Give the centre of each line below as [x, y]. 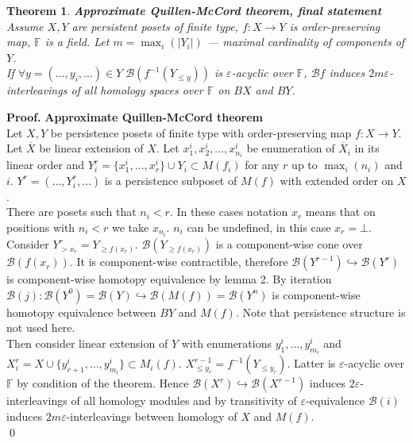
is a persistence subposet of [171, 180]
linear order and [46, 165]
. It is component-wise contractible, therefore [179, 262]
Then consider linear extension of [87, 343]
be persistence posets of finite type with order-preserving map [201, 132]
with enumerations [226, 343]
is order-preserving [335, 26]
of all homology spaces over [137, 90]
